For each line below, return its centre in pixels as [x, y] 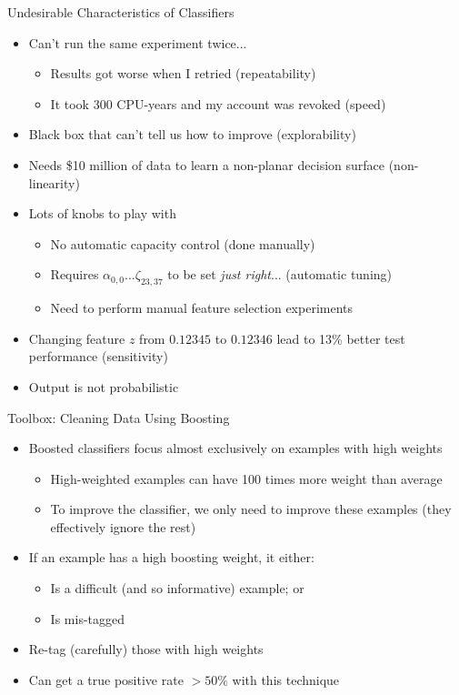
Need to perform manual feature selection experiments [202, 308]
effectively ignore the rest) [123, 526]
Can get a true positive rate [106, 679]
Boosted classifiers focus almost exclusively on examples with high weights [235, 448]
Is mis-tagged [88, 618]
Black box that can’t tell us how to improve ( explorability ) [192, 134]
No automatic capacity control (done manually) [183, 243]
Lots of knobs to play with [102, 213]
